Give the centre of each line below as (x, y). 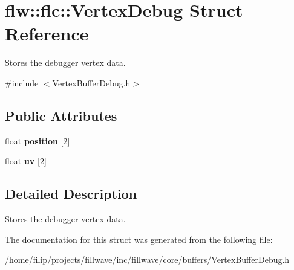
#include (22, 82)
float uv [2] (26, 161)
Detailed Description (71, 194)
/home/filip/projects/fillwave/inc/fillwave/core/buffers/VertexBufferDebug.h (147, 259)
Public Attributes (61, 115)
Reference (47, 34)
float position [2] (38, 140)
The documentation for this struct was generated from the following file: (139, 239)
